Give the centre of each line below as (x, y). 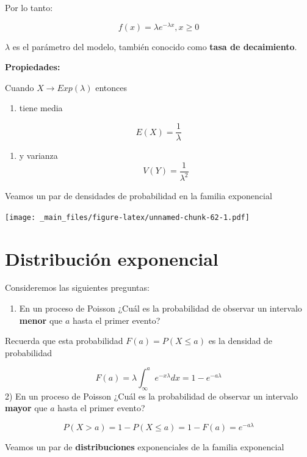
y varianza (38, 155)
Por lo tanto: (29, 7)
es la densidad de (240, 341)
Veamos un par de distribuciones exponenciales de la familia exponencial (145, 447)
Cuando (20, 87)
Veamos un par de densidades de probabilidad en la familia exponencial (139, 196)
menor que (41, 320)
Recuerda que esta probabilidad (64, 341)
